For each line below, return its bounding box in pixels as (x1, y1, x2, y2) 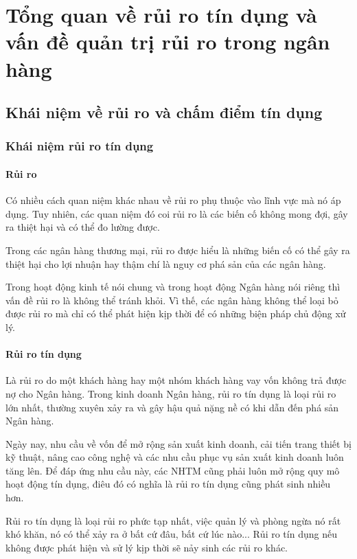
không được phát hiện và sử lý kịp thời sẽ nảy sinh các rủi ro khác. (5, 540, 288, 554)
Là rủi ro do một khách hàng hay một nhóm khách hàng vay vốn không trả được (5, 373, 347, 387)
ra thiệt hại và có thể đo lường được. (5, 220, 160, 234)
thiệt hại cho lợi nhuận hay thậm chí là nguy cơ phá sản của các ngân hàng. (5, 256, 326, 271)
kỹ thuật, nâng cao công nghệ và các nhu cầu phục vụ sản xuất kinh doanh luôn (5, 450, 344, 464)
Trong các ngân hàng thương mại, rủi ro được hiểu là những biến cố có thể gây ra (5, 242, 350, 257)
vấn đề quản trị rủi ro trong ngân (5, 27, 330, 56)
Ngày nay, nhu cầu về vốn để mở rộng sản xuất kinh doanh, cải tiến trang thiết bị (5, 436, 352, 450)
